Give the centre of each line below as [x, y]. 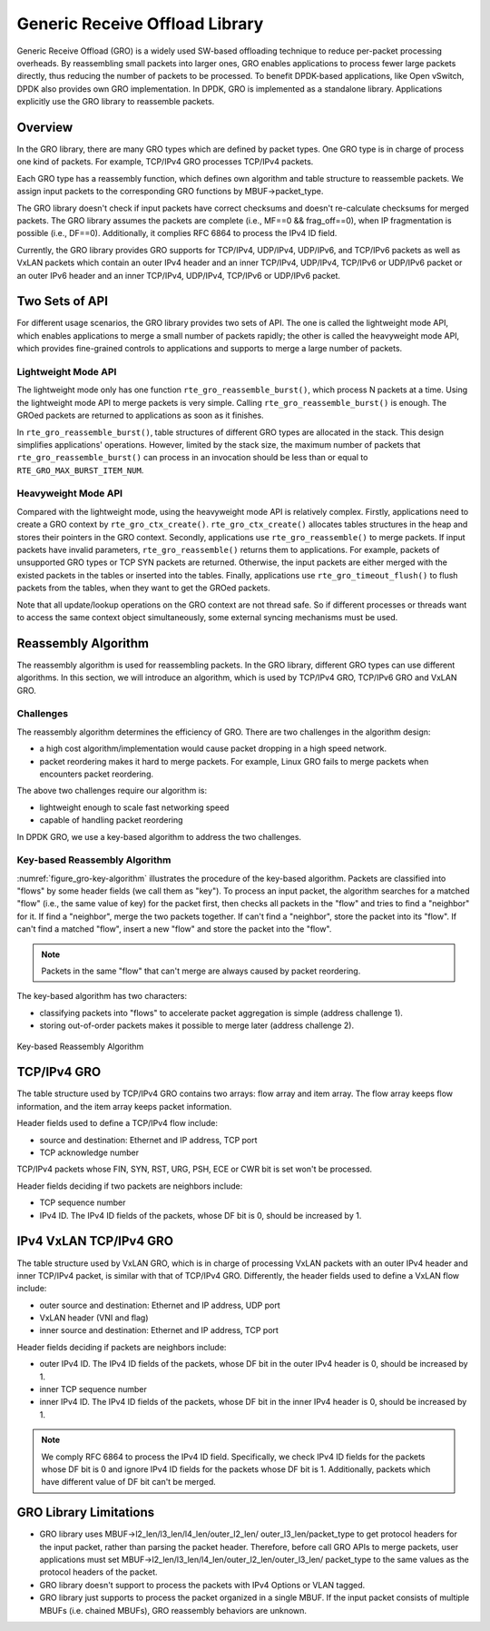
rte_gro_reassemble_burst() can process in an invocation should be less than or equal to [192, 458]
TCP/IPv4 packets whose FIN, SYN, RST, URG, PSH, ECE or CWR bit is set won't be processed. [194, 1169]
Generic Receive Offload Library [140, 24]
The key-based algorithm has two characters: [102, 996]
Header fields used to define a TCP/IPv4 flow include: [117, 1123]
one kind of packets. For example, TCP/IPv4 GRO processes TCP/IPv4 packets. [165, 162]
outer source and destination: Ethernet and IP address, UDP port [160, 1305]
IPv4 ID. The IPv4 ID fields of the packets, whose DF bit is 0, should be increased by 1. [201, 1215]
